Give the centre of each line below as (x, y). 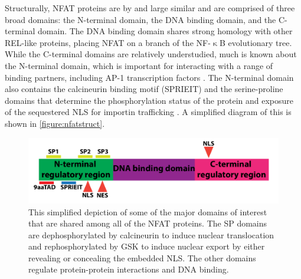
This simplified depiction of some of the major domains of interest (148, 211)
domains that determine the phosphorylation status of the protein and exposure (149, 100)
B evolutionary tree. (256, 42)
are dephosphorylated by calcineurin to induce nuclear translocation (151, 234)
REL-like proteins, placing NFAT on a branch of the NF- (108, 42)
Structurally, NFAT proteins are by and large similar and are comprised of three (150, 8)
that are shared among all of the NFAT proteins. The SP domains (148, 223)
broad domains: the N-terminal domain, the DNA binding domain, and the (140, 19)
